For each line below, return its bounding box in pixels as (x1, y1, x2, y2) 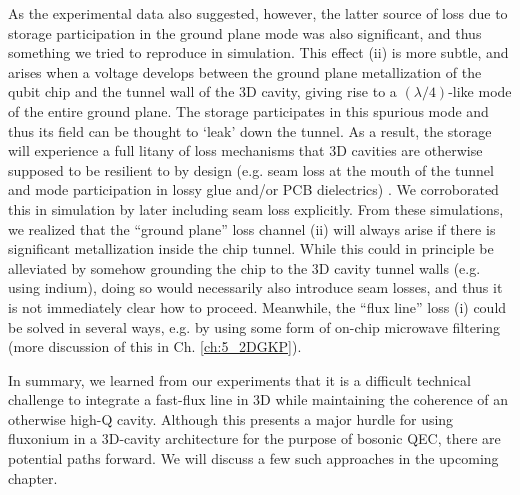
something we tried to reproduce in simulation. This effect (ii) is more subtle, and (8, 42, 509, 63)
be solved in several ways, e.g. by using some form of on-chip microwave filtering (8, 316, 501, 337)
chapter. (8, 467, 58, 488)
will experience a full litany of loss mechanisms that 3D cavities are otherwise (8, 140, 483, 161)
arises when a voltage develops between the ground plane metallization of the (8, 61, 482, 82)
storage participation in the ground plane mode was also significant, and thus (8, 22, 482, 43)
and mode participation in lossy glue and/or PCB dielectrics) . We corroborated (8, 179, 499, 200)
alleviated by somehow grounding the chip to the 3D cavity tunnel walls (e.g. (8, 257, 481, 278)
